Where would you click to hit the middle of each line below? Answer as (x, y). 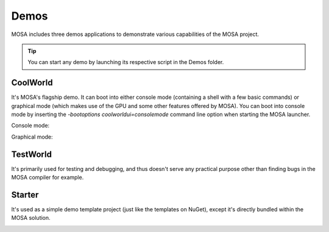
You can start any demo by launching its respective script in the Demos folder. (126, 62)
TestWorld (31, 154)
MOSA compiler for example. (48, 178)
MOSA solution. (31, 218)
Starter (25, 194)
